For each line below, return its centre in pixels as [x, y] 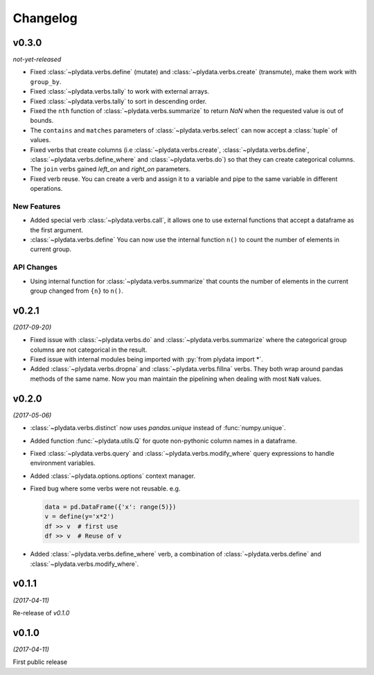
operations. [46, 189]
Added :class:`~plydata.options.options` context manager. [113, 476]
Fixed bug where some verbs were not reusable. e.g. [105, 488]
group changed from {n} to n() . [77, 291]
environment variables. [63, 463]
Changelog [45, 18]
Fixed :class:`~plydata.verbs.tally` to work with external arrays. [120, 92]
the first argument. [56, 230]
